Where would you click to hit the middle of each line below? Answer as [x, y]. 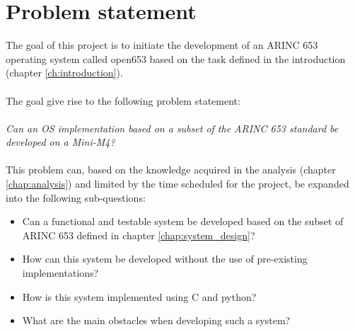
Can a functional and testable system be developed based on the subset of [183, 221]
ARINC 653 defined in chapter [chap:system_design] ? [139, 235]
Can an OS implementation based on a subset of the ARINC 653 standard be [172, 128]
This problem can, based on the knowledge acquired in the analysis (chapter [171, 170]
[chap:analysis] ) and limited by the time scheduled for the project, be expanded [177, 184]
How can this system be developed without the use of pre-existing [165, 259]
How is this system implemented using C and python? [139, 296]
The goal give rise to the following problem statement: [123, 100]
